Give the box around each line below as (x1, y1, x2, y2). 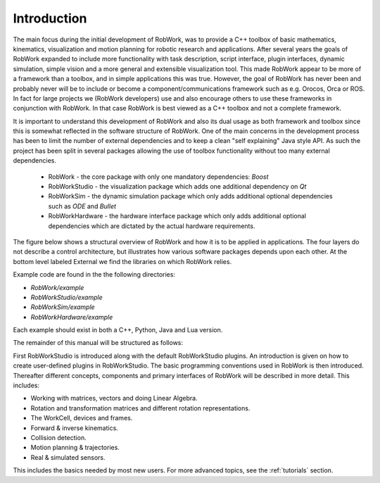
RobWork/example (30, 283, 84, 291)
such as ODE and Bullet (48, 201, 116, 211)
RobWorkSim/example (30, 303, 95, 311)
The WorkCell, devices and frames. (30, 414, 133, 422)
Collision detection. (30, 434, 87, 441)
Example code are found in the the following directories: (13, 270, 176, 279)
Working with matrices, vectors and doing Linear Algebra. (30, 394, 198, 403)
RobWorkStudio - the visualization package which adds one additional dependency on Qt (48, 182, 307, 191)
